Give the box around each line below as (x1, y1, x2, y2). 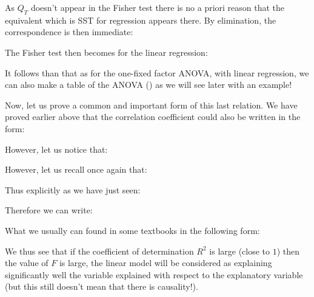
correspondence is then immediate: (5, 25, 133, 38)
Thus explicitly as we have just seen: (5, 183, 141, 196)
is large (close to (209, 244, 270, 257)
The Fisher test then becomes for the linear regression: (5, 45, 208, 58)
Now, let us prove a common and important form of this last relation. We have (5, 98, 298, 111)
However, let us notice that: (5, 142, 108, 155)
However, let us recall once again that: (5, 163, 147, 176)
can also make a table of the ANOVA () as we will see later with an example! (5, 78, 292, 91)
